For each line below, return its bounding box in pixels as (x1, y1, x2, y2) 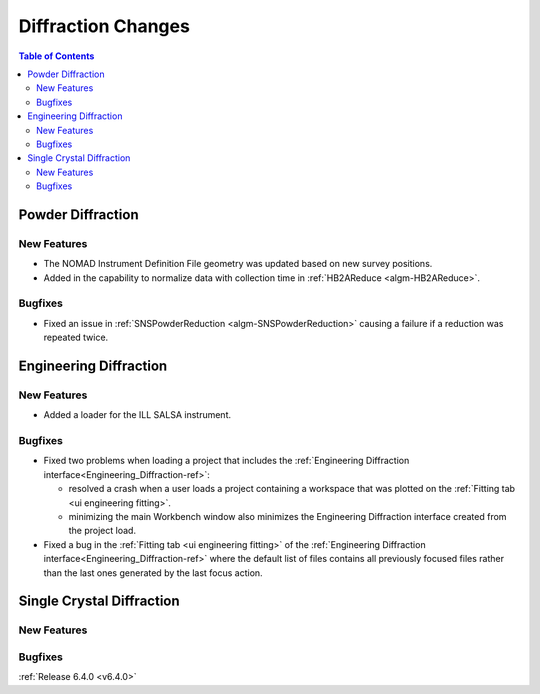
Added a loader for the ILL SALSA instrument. (43, 409, 232, 421)
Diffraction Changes (18, 15, 190, 37)
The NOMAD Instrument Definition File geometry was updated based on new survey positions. (43, 258, 433, 270)
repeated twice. (43, 331, 109, 344)
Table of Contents (18, 50, 95, 62)
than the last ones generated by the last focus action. (43, 566, 264, 579)
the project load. (68, 525, 137, 537)
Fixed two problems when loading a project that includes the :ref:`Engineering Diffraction (43, 455, 410, 467)
